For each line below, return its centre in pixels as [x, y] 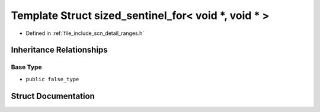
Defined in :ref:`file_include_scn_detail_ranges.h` [85, 33]
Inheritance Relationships [59, 50]
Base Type [26, 67]
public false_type [52, 79]
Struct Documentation [53, 96]
